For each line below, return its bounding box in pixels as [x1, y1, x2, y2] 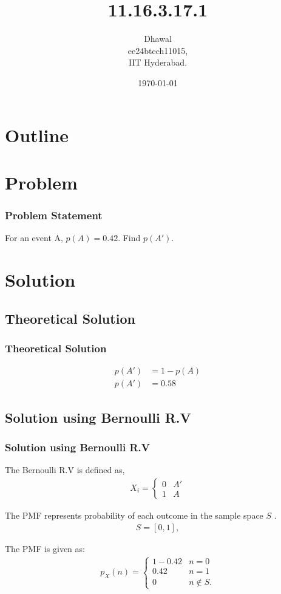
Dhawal [144, 32, 172, 45]
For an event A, [5, 231, 63, 244]
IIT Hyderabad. [128, 56, 188, 69]
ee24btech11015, [127, 44, 188, 56]
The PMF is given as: [5, 542, 85, 555]
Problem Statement [5, 207, 103, 222]
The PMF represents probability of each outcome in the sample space [5, 508, 263, 521]
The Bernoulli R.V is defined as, [5, 463, 125, 476]
